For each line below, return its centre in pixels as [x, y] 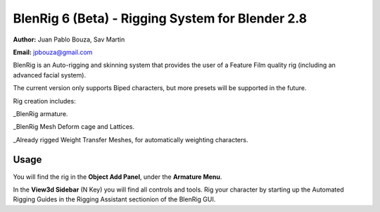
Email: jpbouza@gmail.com [53, 52]
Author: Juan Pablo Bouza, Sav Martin [69, 39]
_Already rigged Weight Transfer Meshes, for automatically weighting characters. [131, 139]
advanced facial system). [50, 75]
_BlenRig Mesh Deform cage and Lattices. [74, 127]
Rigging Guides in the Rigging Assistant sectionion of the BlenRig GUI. [114, 199]
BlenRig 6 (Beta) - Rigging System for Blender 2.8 [160, 18]
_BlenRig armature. [40, 113]
